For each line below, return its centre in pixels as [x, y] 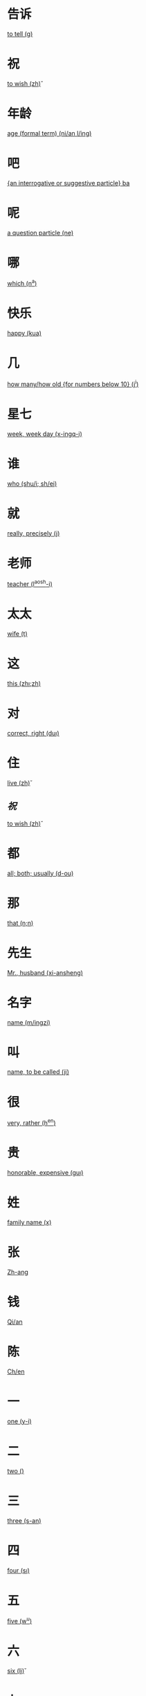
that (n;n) [20, 923]
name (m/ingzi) [29, 1022]
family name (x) [29, 1222]
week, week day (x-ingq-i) [45, 434]
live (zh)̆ [19, 783]
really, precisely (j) [34, 533]
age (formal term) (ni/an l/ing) [49, 133]
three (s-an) [24, 1520]
